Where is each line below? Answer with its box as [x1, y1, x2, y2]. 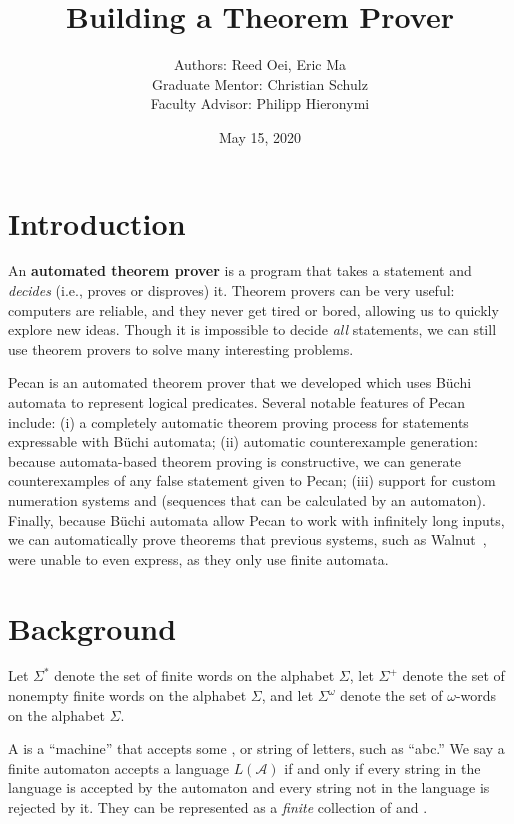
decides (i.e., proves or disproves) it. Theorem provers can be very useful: [8, 280, 455, 301]
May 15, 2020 [218, 126, 302, 147]
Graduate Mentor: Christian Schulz [152, 73, 368, 94]
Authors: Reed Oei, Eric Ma [173, 54, 347, 75]
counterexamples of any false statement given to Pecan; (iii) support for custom [8, 470, 496, 491]
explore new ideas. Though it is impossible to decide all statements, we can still [8, 319, 497, 340]
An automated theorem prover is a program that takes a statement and [8, 260, 472, 281]
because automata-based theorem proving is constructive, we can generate [8, 450, 462, 471]
